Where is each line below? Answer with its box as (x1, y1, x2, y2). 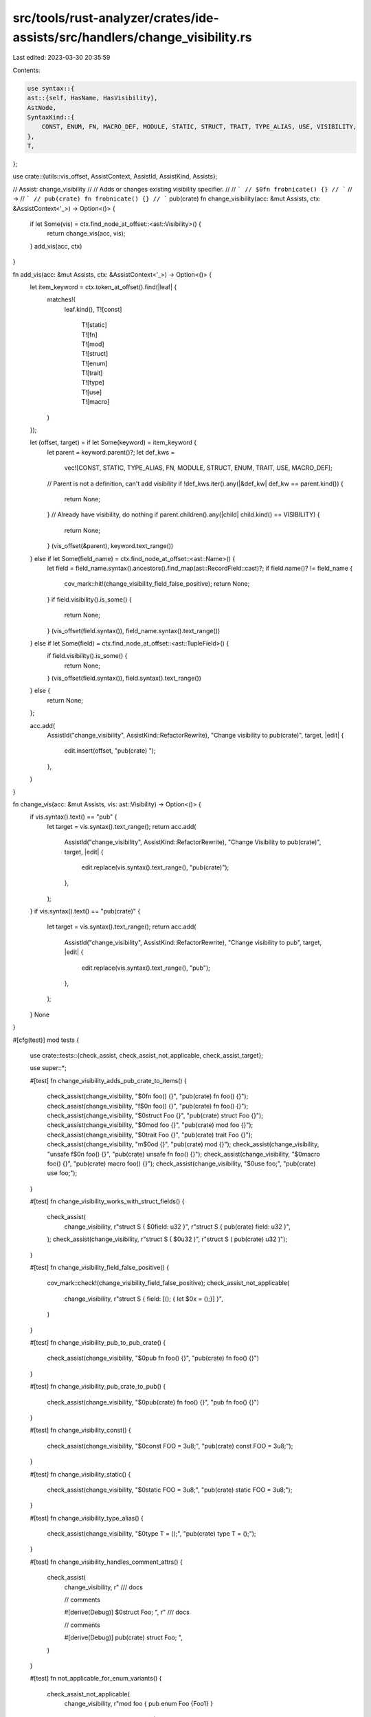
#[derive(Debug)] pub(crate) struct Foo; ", (64, 1633, 183, 1641)
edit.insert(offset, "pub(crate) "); (64, 747, 156, 755)
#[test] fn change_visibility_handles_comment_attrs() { (30, 1558, 183, 1566)
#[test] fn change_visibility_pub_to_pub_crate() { (30, 1338, 166, 1346)
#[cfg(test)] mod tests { (12, 1036, 79, 1044)
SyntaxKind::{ (27, 113, 75, 121)
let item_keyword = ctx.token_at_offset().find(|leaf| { (30, 282, 177, 291)
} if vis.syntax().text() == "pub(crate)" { (30, 907, 141, 916)
